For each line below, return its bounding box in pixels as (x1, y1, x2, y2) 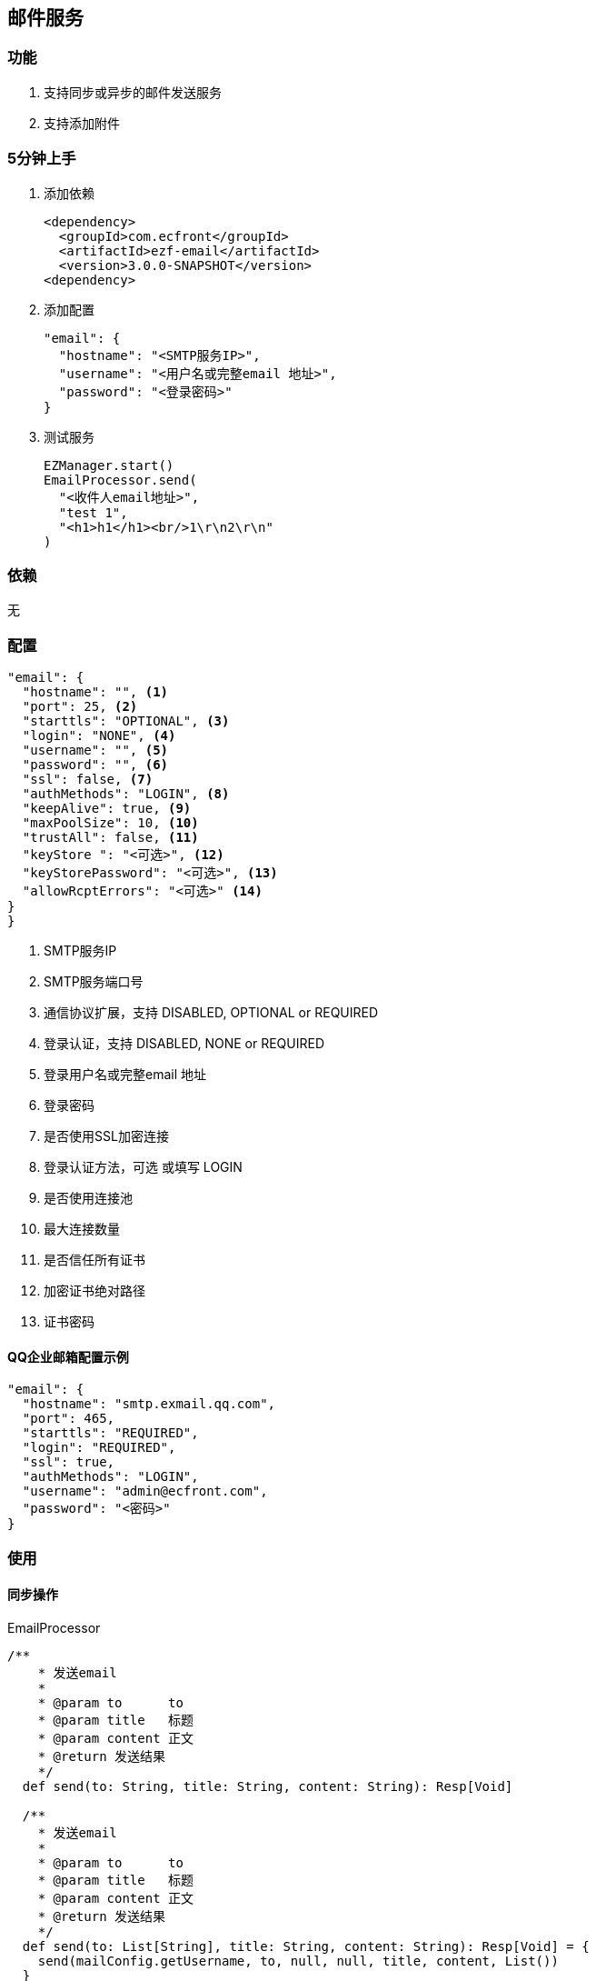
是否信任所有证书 (44, 1252, 145, 1268)
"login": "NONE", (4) (22, 728, 176, 744)
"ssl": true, (22, 1455, 115, 1470)
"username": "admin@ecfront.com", (22, 1484, 268, 1499)
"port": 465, (22, 1411, 115, 1426)
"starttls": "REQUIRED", (22, 1426, 199, 1441)
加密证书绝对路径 (44, 1283, 145, 1299)
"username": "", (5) (22, 743, 169, 758)
